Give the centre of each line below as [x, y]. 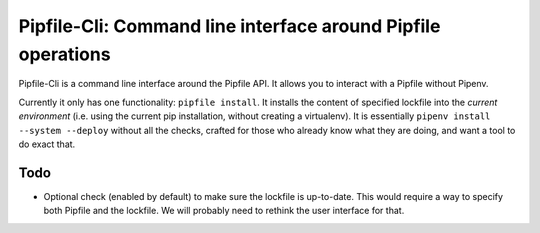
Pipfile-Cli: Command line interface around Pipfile [229, 26]
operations [64, 54]
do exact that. [47, 144]
